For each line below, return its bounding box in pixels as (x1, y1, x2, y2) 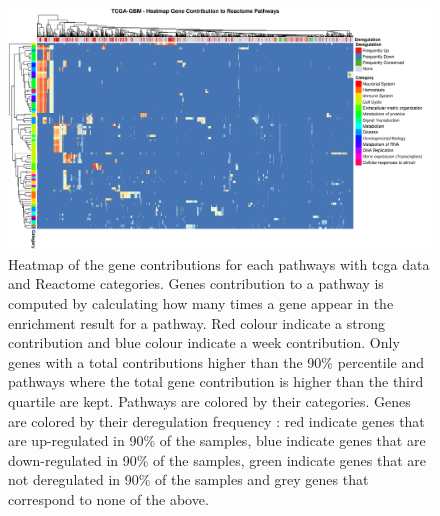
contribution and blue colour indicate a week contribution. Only (8, 332, 400, 353)
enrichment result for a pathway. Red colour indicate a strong (8, 312, 385, 333)
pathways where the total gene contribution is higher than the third (8, 371, 424, 392)
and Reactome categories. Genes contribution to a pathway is (8, 273, 384, 294)
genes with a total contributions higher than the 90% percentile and (8, 351, 425, 372)
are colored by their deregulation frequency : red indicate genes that (8, 410, 425, 431)
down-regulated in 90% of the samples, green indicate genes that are (8, 449, 426, 470)
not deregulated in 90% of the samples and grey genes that (8, 469, 369, 490)
